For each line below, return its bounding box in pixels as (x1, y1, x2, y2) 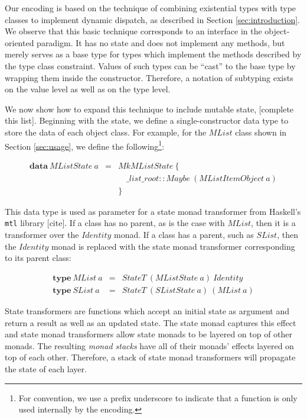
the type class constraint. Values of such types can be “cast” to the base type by (5, 59, 296, 72)
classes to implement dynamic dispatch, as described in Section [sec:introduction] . (5, 13, 300, 25)
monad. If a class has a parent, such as (114, 228, 254, 241)
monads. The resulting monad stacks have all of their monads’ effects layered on (5, 339, 294, 352)
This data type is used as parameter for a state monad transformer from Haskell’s (5, 205, 301, 217)
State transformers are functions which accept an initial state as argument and (5, 304, 290, 317)
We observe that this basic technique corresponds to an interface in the (5, 25, 262, 37)
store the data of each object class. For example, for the (5, 125, 207, 138)
